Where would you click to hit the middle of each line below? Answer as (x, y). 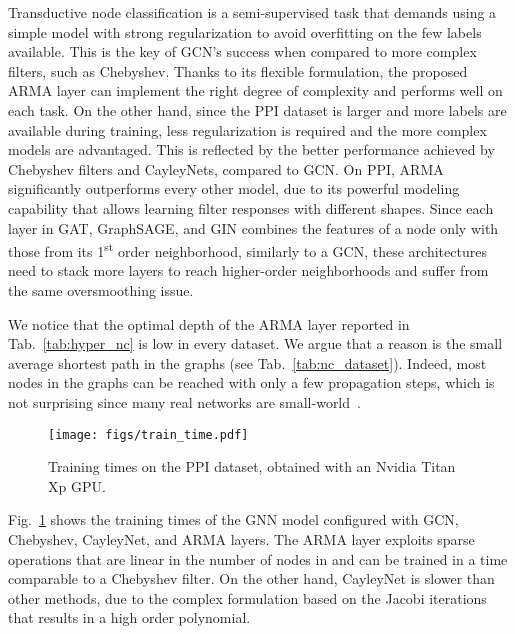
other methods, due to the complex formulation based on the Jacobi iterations (247, 597)
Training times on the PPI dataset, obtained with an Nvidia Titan (252, 466)
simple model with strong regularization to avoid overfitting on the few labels (245, 31)
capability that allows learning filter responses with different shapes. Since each (251, 207)
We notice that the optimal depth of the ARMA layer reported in (209, 323)
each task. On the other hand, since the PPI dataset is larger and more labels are (257, 109)
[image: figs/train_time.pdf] (148, 434)
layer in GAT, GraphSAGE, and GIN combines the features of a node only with (253, 227)
